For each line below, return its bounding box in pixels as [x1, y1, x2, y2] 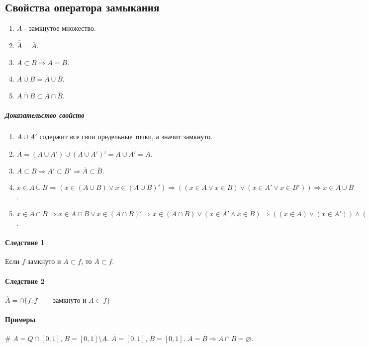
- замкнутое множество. [24, 23, 96, 33]
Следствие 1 [5, 237, 45, 248]
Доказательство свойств [5, 110, 85, 120]
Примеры [5, 314, 36, 324]
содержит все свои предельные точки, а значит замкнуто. [39, 131, 213, 142]
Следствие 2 [5, 275, 45, 286]
